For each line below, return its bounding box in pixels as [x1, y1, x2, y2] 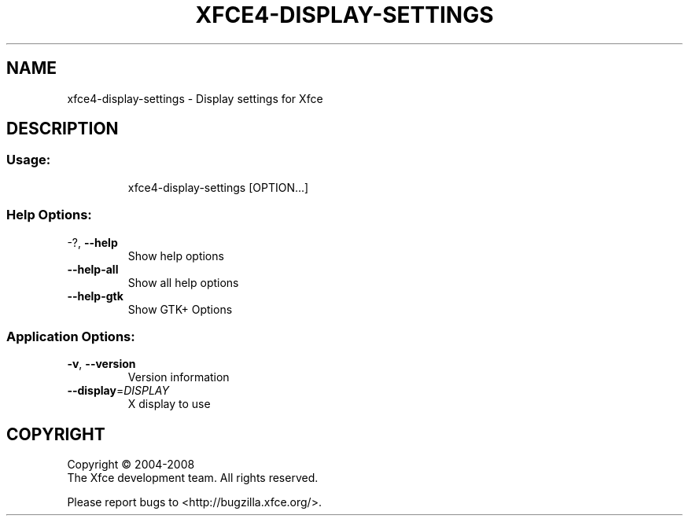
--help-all [67, 262, 119, 276]
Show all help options [127, 275, 239, 289]
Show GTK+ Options [127, 302, 233, 316]
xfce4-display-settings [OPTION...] [127, 180, 309, 194]
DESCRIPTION [6, 119, 119, 139]
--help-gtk [67, 289, 123, 303]
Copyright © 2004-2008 [67, 458, 195, 472]
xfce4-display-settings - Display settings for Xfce [67, 91, 323, 105]
